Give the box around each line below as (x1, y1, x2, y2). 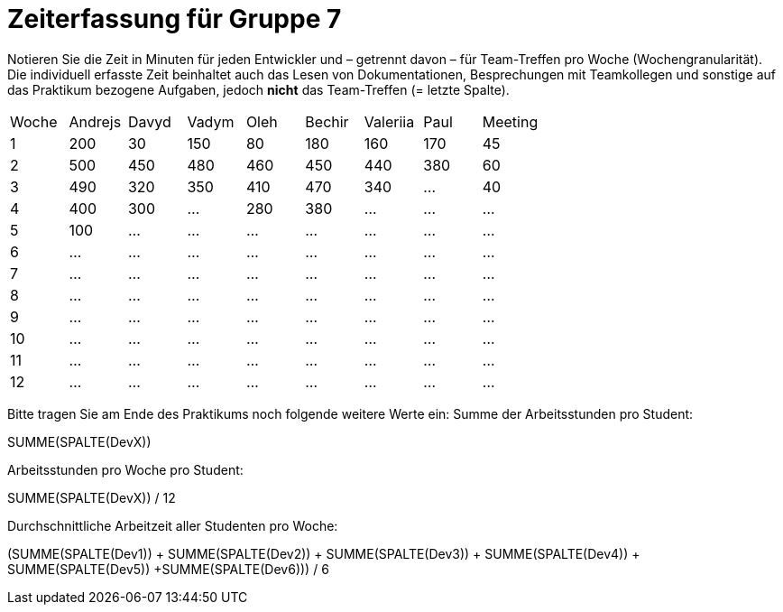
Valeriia (364, 112, 415, 131)
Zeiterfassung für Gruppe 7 (7, 4, 342, 34)
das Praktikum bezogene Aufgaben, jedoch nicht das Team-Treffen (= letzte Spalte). (7, 81, 510, 97)
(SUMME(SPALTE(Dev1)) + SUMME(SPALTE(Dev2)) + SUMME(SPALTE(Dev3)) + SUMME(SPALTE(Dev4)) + (7, 545, 640, 561)
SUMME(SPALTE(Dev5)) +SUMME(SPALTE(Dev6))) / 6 (7, 561, 329, 577)
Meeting (482, 112, 539, 131)
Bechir (305, 112, 349, 131)
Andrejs (69, 112, 122, 131)
